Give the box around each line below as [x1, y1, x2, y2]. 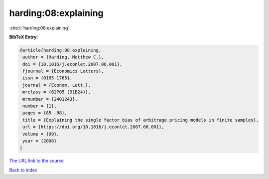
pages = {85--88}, [22, 110, 67, 116]
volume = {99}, [22, 131, 60, 137]
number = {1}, [22, 103, 57, 109]
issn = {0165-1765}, [22, 75, 73, 81]
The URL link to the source [9, 158, 64, 164]
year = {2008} [22, 138, 57, 144]
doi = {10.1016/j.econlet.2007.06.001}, [22, 61, 123, 67]
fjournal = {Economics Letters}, [22, 68, 104, 74]
